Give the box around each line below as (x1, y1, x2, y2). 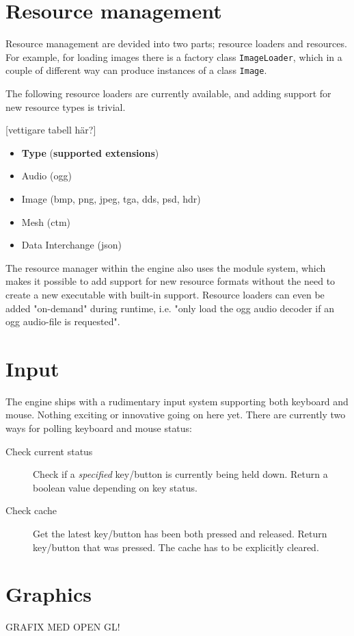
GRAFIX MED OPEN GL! (5, 620, 120, 634)
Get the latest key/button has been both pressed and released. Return (33, 526, 327, 541)
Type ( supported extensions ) (21, 145, 159, 160)
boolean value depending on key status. (33, 480, 198, 494)
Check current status (5, 444, 93, 458)
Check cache (5, 503, 57, 518)
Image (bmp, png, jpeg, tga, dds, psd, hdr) (21, 192, 201, 205)
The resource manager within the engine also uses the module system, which (5, 260, 326, 275)
